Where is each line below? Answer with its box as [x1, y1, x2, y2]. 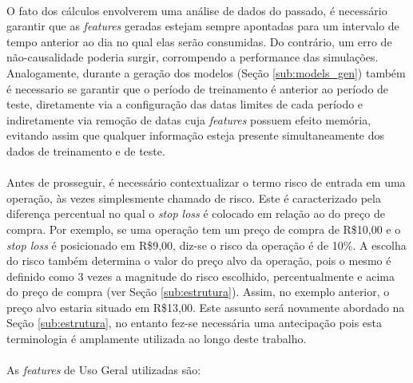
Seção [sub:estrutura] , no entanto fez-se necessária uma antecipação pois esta [6, 314, 383, 331]
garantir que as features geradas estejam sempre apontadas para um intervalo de [6, 18, 399, 34]
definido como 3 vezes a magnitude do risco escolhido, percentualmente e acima [6, 267, 395, 284]
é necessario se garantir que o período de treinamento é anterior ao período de [6, 80, 389, 97]
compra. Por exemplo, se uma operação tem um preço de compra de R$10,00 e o [6, 220, 401, 237]
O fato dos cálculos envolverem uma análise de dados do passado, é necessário [6, 2, 387, 18]
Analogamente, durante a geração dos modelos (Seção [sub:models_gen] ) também [6, 64, 406, 81]
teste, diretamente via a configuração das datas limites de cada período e [6, 96, 363, 113]
